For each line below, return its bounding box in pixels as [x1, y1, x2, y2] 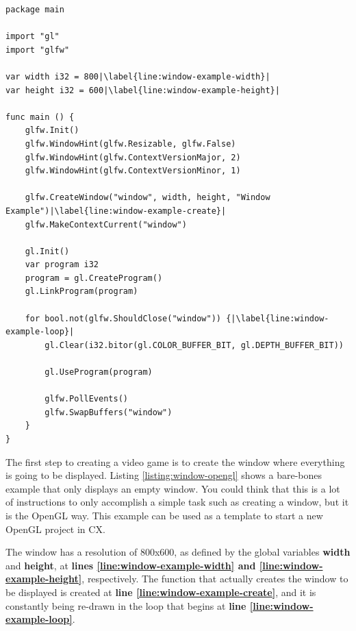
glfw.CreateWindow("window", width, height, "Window [25, 193, 270, 203]
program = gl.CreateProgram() [25, 273, 163, 283]
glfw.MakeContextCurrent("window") [25, 219, 187, 230]
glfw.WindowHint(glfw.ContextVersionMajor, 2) [25, 152, 241, 162]
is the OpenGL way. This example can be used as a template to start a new [5, 508, 323, 522]
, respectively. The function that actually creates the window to [81, 571, 348, 586]
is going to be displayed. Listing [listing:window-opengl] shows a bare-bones [5, 468, 322, 482]
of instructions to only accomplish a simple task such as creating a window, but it [5, 495, 349, 509]
